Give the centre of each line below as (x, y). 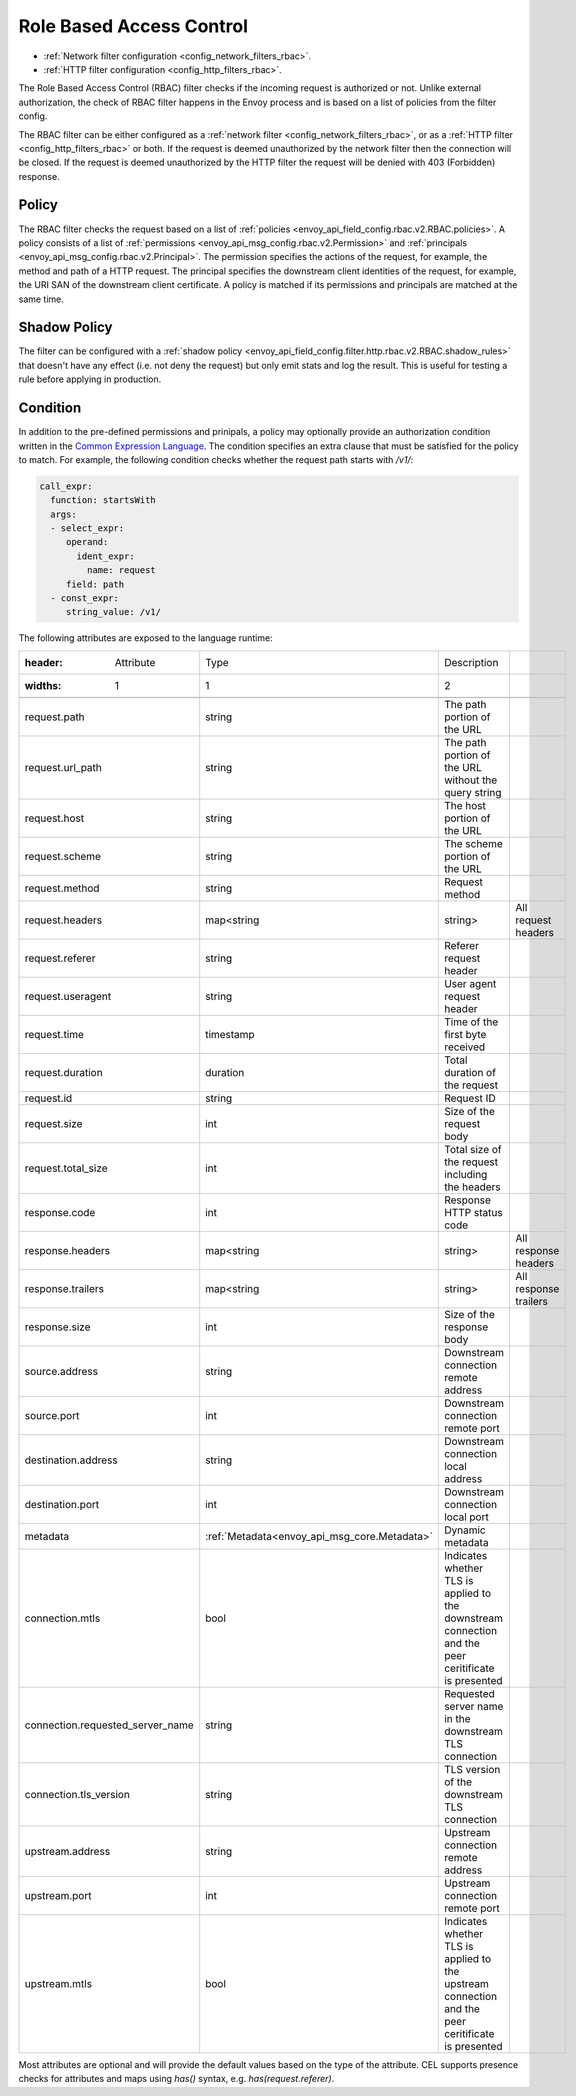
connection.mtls (62, 1618)
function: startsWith (103, 500)
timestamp (230, 1034)
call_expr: (66, 486)
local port (466, 1517)
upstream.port (58, 1895)
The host (465, 805)
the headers (472, 1187)
